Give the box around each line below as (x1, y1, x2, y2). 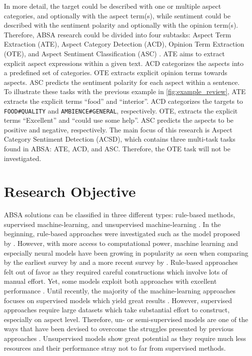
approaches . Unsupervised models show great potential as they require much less (4, 333, 246, 343)
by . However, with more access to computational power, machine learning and (4, 238, 238, 248)
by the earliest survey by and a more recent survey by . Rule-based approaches (4, 257, 238, 267)
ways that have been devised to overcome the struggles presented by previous (4, 324, 234, 334)
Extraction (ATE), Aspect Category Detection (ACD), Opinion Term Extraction (4, 39, 245, 49)
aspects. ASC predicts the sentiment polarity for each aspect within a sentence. (4, 77, 240, 87)
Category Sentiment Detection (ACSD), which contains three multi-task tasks (4, 134, 235, 144)
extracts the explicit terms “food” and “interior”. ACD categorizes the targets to (4, 96, 243, 106)
